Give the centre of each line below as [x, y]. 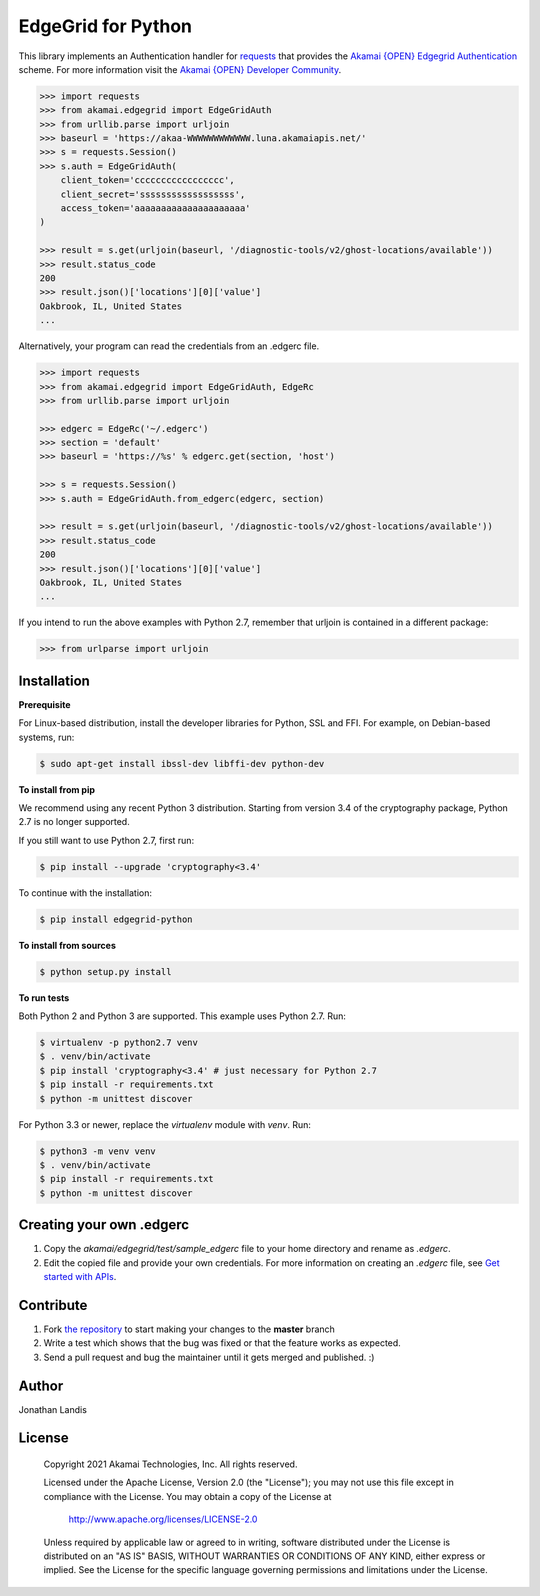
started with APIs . [80, 1277]
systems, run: [46, 737]
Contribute [53, 1305]
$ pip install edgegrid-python [116, 919]
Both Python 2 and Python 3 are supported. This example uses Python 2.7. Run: [182, 1016]
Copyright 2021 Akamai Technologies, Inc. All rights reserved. [170, 1464]
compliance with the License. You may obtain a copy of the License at [187, 1496]
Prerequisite [44, 704]
